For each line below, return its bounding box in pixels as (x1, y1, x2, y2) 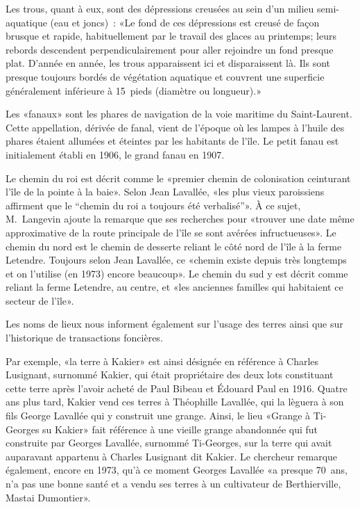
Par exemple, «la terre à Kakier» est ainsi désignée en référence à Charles (6, 353, 319, 368)
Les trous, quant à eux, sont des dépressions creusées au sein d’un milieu (6, 1, 314, 15)
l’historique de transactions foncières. (6, 330, 163, 345)
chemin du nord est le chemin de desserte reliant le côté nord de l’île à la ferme (6, 239, 342, 253)
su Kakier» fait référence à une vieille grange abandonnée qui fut (42, 421, 318, 436)
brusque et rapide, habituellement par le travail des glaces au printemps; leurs (6, 29, 337, 43)
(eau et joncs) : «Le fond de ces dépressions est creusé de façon (50, 15, 320, 29)
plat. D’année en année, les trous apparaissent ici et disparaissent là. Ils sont (6, 56, 331, 70)
